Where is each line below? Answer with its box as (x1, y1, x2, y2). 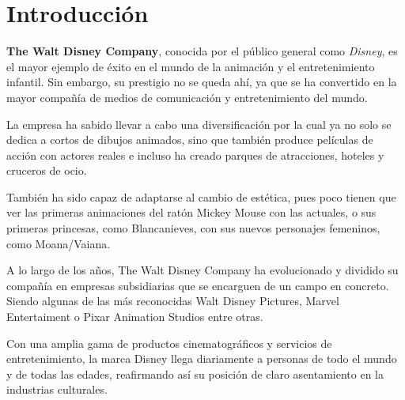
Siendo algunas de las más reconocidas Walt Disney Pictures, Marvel (6, 292, 339, 309)
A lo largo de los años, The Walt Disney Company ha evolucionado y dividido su (6, 262, 399, 278)
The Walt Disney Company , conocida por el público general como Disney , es (6, 43, 398, 59)
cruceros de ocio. (6, 162, 87, 179)
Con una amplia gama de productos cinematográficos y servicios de (6, 334, 332, 351)
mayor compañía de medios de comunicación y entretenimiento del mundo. (6, 89, 368, 105)
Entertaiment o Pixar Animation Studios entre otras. (6, 308, 263, 325)
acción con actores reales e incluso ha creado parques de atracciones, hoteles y (6, 146, 384, 163)
